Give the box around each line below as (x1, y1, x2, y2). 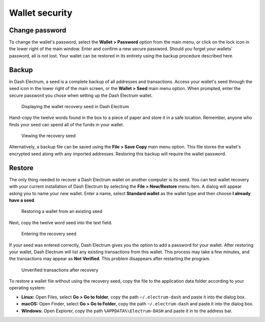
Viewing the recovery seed (21, 133, 76, 139)
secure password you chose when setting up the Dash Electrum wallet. (9, 92, 153, 98)
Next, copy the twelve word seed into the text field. (9, 219, 112, 226)
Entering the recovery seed (21, 231, 77, 237)
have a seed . (9, 197, 36, 203)
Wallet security (9, 7, 73, 18)
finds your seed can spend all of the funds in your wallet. (9, 121, 125, 127)
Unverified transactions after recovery (21, 267, 99, 273)
